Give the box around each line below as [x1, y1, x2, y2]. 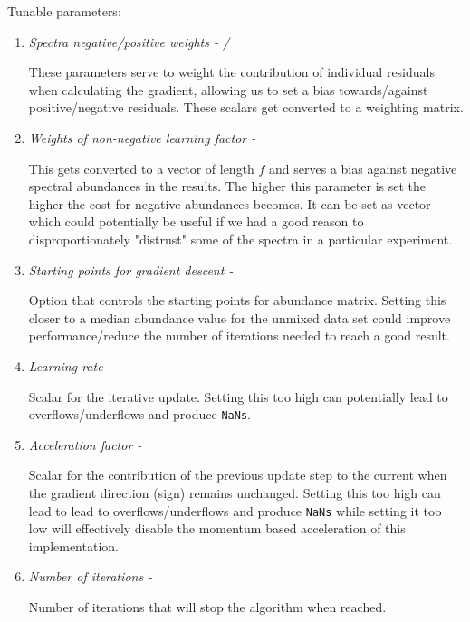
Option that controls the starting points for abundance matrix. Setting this [28, 291, 446, 310]
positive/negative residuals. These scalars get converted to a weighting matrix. [28, 98, 464, 117]
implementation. [28, 536, 119, 555]
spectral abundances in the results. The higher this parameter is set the [28, 177, 427, 196]
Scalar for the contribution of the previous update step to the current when [28, 465, 447, 484]
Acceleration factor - [28, 435, 142, 454]
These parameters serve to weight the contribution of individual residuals [28, 62, 435, 81]
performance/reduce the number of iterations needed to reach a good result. [28, 326, 450, 345]
